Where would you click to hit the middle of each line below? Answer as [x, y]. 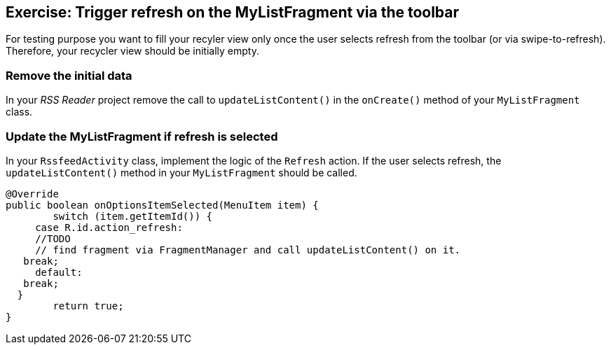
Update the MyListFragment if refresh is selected [142, 136]
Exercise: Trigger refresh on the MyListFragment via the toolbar [233, 12]
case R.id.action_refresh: [109, 227]
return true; [88, 306]
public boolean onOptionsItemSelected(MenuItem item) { [162, 205]
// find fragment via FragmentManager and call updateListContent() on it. [248, 250]
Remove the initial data [69, 75]
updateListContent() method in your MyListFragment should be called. [181, 172]
